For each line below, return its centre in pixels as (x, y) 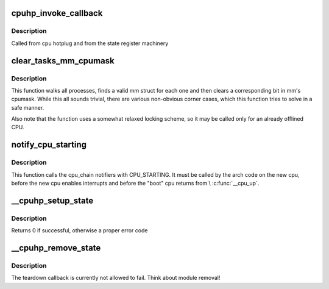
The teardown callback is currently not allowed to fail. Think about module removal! (116, 278)
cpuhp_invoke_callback (57, 13)
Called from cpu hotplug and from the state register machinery (90, 43)
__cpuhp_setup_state (52, 200)
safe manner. (28, 107)
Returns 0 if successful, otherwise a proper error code (80, 230)
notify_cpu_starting (49, 145)
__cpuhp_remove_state (56, 248)
